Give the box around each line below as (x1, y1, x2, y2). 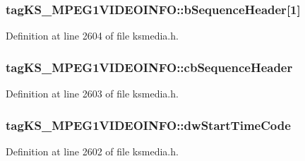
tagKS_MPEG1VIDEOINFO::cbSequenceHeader (6, 58, 293, 76)
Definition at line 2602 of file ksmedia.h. (6, 143, 179, 158)
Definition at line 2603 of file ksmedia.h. (6, 86, 179, 101)
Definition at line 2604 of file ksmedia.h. (6, 28, 179, 43)
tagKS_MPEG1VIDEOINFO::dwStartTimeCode (6, 116, 291, 133)
